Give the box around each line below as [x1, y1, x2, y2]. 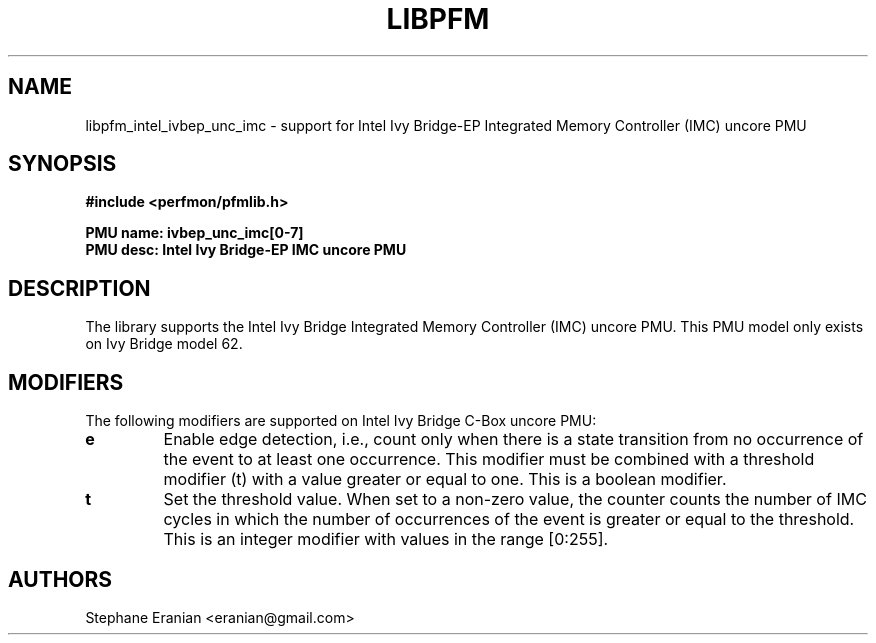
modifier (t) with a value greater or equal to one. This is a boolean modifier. [163, 469, 727, 490]
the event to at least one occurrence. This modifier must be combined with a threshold [163, 449, 815, 470]
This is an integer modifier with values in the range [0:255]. [163, 529, 609, 550]
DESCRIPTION [8, 275, 151, 301]
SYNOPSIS [8, 151, 117, 177]
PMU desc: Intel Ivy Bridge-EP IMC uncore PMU [85, 241, 407, 259]
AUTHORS [8, 566, 113, 592]
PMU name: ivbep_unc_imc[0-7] [85, 224, 304, 242]
